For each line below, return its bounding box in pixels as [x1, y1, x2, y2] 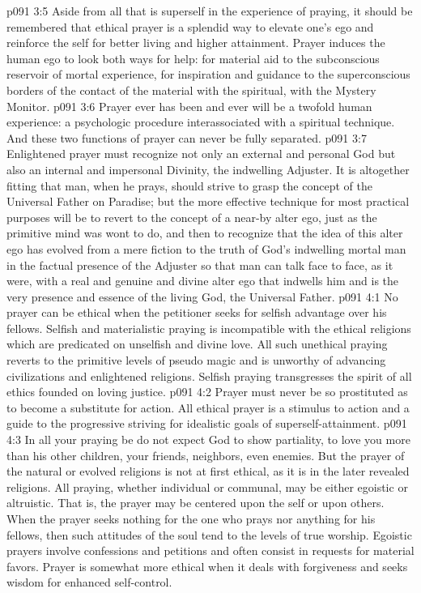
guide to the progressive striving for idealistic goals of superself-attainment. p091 [6, 415, 407, 432]
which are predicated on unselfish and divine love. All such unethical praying [6, 335, 388, 352]
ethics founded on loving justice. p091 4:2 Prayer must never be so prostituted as [6, 383, 408, 400]
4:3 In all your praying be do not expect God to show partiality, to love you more [6, 431, 410, 448]
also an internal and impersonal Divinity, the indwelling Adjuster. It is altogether [6, 160, 410, 177]
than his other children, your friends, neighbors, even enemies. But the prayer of [6, 446, 405, 463]
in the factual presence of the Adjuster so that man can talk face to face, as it [6, 256, 393, 273]
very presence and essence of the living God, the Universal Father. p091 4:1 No [6, 288, 398, 305]
